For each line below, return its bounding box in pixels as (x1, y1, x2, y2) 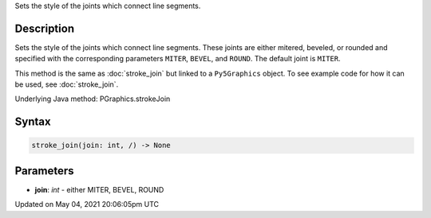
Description (14, 21, 75, 35)
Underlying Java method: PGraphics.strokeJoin (14, 94, 171, 103)
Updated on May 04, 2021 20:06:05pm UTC (14, 200, 160, 209)
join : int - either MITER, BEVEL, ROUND (34, 185, 164, 194)
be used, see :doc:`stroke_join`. (14, 80, 119, 89)
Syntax (14, 115, 51, 129)
